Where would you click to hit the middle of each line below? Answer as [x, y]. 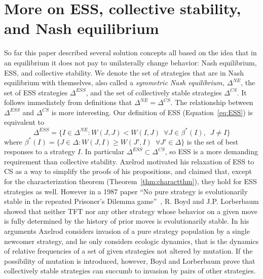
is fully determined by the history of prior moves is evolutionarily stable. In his [127, 221]
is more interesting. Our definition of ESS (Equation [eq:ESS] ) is [152, 112]
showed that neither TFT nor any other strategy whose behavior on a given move [131, 211]
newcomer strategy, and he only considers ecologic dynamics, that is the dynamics [131, 241]
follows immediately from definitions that [68, 102]
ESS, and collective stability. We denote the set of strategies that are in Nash [124, 72]
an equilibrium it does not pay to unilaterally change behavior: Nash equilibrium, [130, 62]
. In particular [103, 151]
